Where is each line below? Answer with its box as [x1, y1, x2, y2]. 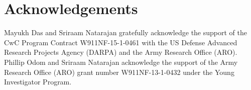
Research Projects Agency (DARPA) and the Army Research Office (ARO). [4, 47, 237, 57]
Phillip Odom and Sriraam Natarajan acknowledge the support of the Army [4, 56, 238, 67]
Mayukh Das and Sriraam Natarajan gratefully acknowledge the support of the [4, 27, 247, 38]
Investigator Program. [4, 76, 72, 87]
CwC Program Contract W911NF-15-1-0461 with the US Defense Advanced [4, 37, 237, 47]
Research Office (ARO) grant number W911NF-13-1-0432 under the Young [4, 66, 234, 77]
